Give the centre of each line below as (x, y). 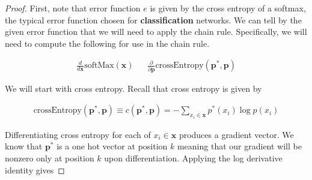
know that (24, 146)
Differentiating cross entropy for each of (78, 134)
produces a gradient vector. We (236, 134)
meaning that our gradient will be (239, 146)
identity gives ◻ (35, 169)
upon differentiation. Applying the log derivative (193, 157)
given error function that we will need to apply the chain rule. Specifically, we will (156, 31)
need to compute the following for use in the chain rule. (107, 43)
